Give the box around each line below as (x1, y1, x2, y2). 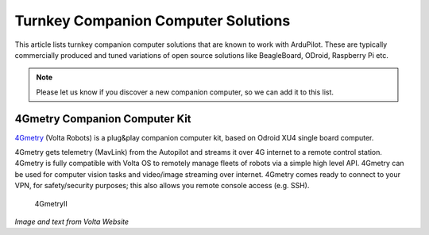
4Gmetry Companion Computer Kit (14, 112, 191, 125)
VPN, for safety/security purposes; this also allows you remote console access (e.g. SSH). (14, 181, 310, 191)
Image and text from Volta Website (14, 217, 129, 226)
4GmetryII (34, 198, 68, 208)
